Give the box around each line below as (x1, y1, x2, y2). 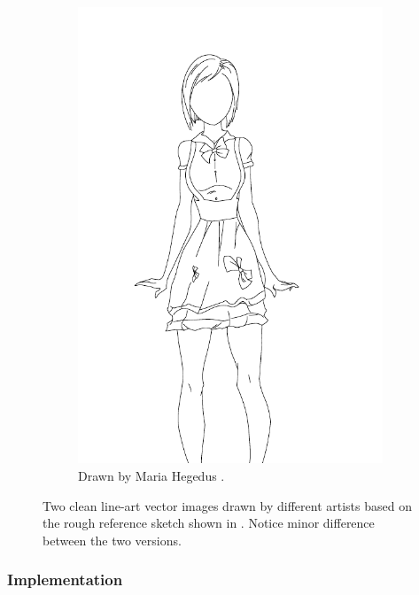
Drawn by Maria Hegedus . (78, 466, 225, 484)
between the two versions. (43, 530, 182, 549)
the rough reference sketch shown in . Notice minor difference (43, 514, 375, 532)
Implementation (7, 568, 123, 591)
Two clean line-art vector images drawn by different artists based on (43, 496, 412, 514)
